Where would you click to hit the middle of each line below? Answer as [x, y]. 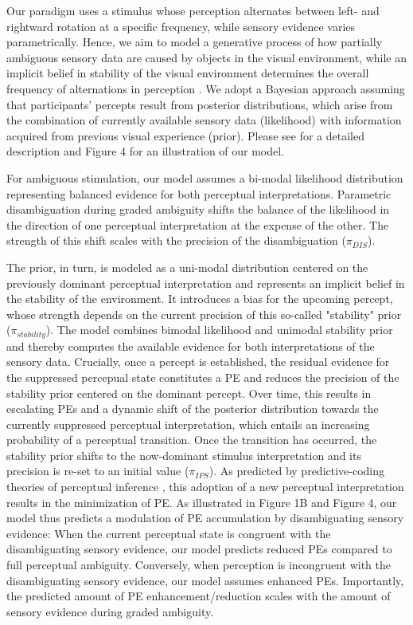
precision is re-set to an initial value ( [98, 471]
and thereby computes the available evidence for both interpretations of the [191, 346]
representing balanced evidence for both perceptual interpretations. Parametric [199, 193]
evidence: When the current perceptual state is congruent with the [169, 533]
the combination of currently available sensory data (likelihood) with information [204, 120]
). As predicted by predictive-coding [297, 471]
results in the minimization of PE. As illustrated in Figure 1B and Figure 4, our [202, 502]
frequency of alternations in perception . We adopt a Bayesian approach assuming [206, 88]
